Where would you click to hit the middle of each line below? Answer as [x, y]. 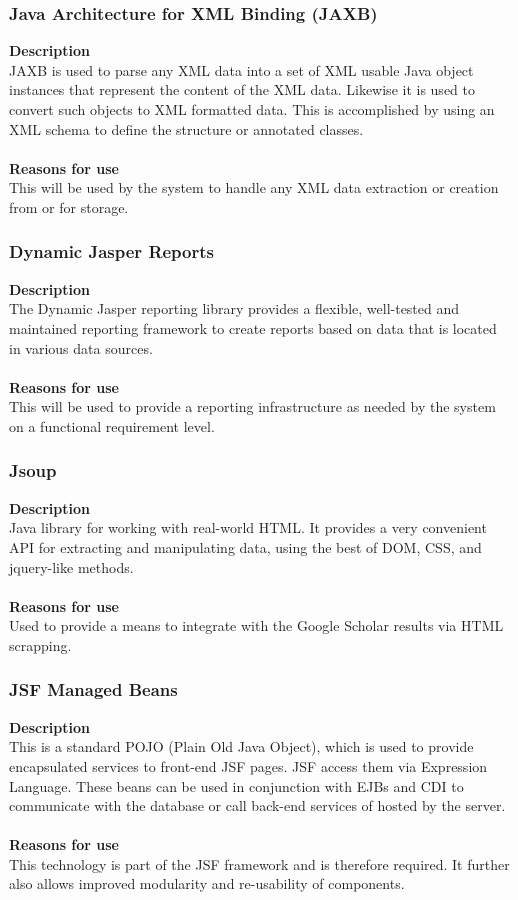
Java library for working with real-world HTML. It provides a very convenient [248, 527]
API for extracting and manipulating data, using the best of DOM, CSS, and [245, 546]
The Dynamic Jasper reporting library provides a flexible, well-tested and [234, 308]
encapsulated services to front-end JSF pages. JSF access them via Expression [248, 765]
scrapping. [40, 644]
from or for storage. [69, 206]
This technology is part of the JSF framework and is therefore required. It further [259, 863]
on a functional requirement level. [112, 425]
